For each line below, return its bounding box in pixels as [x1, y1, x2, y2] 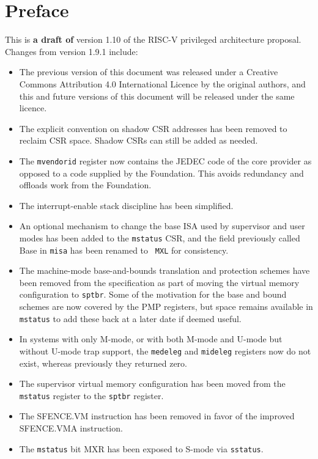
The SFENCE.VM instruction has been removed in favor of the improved [19, 409, 295, 422]
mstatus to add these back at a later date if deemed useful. [19, 312, 242, 325]
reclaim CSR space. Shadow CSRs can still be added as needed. [19, 134, 258, 147]
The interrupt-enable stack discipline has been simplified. [19, 199, 234, 211]
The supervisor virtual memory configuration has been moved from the [19, 377, 286, 390]
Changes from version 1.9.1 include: [5, 45, 138, 57]
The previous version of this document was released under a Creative [19, 65, 278, 78]
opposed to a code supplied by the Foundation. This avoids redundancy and [19, 166, 304, 179]
